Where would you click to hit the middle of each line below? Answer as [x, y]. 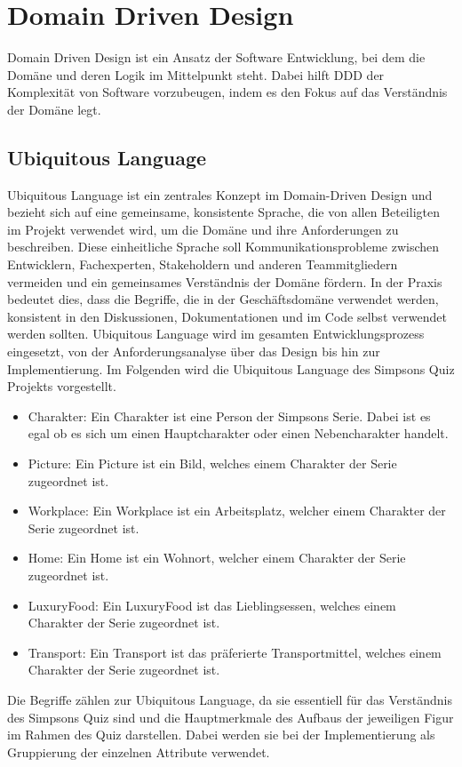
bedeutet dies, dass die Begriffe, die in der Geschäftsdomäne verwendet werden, [223, 299]
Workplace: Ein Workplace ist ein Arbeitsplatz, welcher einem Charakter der [237, 511]
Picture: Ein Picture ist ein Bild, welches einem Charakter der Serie [212, 463]
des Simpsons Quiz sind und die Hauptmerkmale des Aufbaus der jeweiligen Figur [231, 717]
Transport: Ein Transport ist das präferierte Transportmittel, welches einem [235, 652]
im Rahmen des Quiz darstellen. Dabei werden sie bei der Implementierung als [221, 735]
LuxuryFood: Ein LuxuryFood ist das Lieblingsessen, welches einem [212, 605]
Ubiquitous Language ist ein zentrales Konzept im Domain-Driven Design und [220, 194]
